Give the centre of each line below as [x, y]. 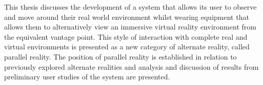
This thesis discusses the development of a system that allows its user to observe [130, 7]
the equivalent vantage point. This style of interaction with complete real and [126, 36]
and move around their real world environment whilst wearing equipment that [127, 17]
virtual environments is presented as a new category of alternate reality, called [127, 47]
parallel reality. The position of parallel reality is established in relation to [120, 56]
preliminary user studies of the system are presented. [87, 77]
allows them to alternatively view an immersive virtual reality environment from [130, 27]
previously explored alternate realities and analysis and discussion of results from [131, 66]
